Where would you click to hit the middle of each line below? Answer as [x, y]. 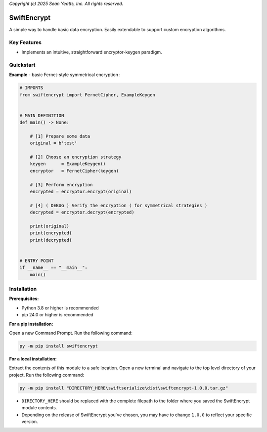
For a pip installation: [31, 324]
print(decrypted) [51, 240]
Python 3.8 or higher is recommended [60, 308]
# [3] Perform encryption [61, 185]
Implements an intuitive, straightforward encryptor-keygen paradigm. [92, 52]
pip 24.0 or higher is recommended [57, 315]
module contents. [39, 408]
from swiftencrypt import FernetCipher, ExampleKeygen [87, 95]
